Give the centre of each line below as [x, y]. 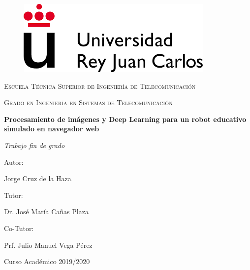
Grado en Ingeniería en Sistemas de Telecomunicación [88, 102]
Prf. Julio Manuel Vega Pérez [48, 245]
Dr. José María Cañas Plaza [46, 212]
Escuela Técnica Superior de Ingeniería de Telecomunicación [100, 86]
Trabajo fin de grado [34, 145]
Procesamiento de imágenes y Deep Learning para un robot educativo [125, 119]
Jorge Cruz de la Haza [38, 178]
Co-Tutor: [19, 228]
